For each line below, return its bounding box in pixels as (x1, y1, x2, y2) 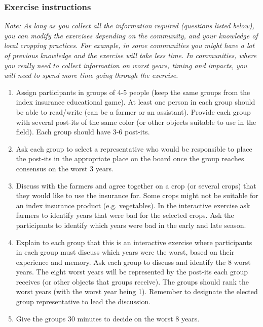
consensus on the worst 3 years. (16, 163, 114, 173)
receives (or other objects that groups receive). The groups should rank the (16, 276, 249, 287)
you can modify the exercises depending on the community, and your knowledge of (4, 30, 258, 40)
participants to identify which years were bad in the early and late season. (16, 219, 246, 230)
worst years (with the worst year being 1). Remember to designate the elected (16, 286, 258, 297)
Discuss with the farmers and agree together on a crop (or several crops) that (16, 180, 256, 191)
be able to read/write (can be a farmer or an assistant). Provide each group (16, 106, 251, 117)
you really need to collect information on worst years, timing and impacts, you (4, 60, 247, 70)
